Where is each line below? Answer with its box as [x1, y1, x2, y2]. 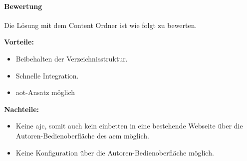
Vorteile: [4, 36, 34, 47]
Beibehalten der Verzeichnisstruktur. [15, 53, 128, 63]
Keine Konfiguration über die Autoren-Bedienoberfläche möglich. [15, 147, 214, 157]
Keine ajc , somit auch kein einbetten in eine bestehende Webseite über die [15, 120, 243, 131]
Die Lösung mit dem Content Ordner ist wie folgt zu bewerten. [4, 19, 197, 30]
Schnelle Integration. [15, 70, 79, 80]
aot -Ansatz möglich [15, 87, 75, 97]
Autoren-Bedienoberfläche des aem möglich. [15, 130, 149, 140]
